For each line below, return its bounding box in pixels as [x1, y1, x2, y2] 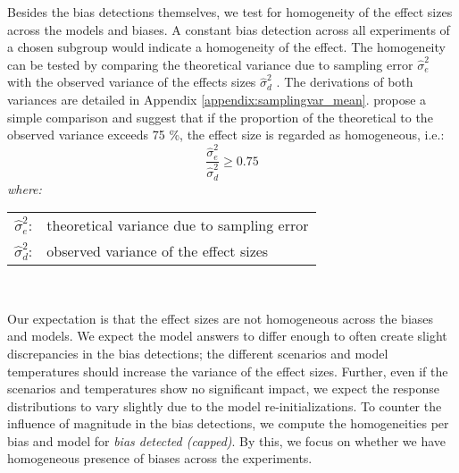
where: [7, 179, 42, 198]
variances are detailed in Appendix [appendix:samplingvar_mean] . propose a [7, 89, 427, 108]
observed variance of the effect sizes [46, 241, 269, 262]
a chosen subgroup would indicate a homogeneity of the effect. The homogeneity [7, 38, 446, 56]
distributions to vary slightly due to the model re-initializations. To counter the [7, 396, 442, 415]
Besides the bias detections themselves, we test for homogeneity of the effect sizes [7, 3, 453, 21]
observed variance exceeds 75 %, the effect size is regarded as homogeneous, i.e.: [7, 125, 445, 144]
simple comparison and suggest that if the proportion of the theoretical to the [7, 107, 433, 126]
